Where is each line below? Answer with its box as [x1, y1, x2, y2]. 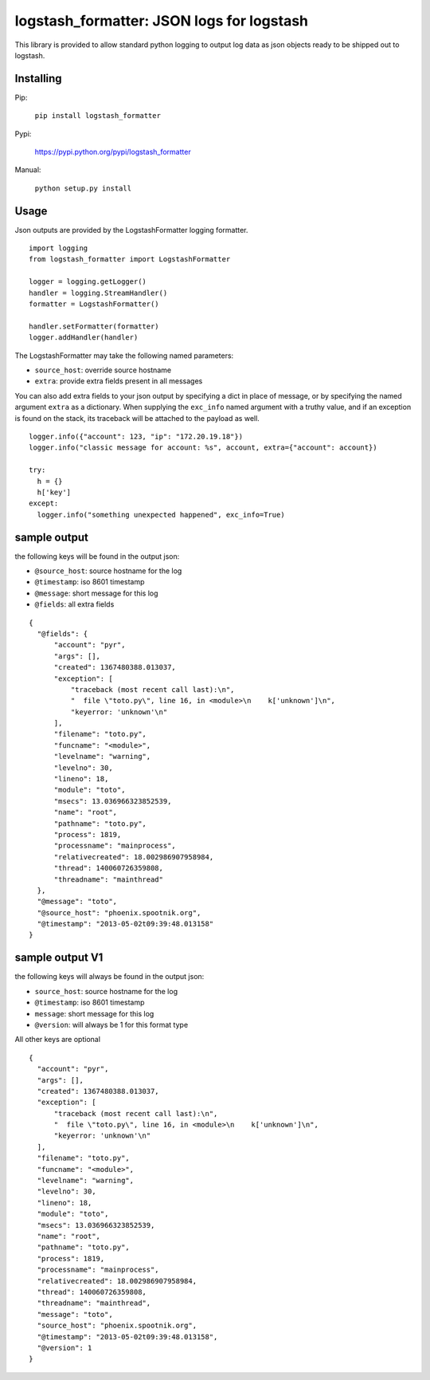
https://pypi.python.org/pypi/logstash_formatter [34, 147, 191, 157]
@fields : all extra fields [34, 600, 115, 609]
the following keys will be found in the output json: [14, 551, 180, 561]
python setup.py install [34, 183, 131, 193]
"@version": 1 [37, 1343, 92, 1352]
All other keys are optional [14, 1035, 101, 1044]
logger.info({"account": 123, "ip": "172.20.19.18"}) [29, 431, 243, 441]
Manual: [14, 165, 41, 175]
